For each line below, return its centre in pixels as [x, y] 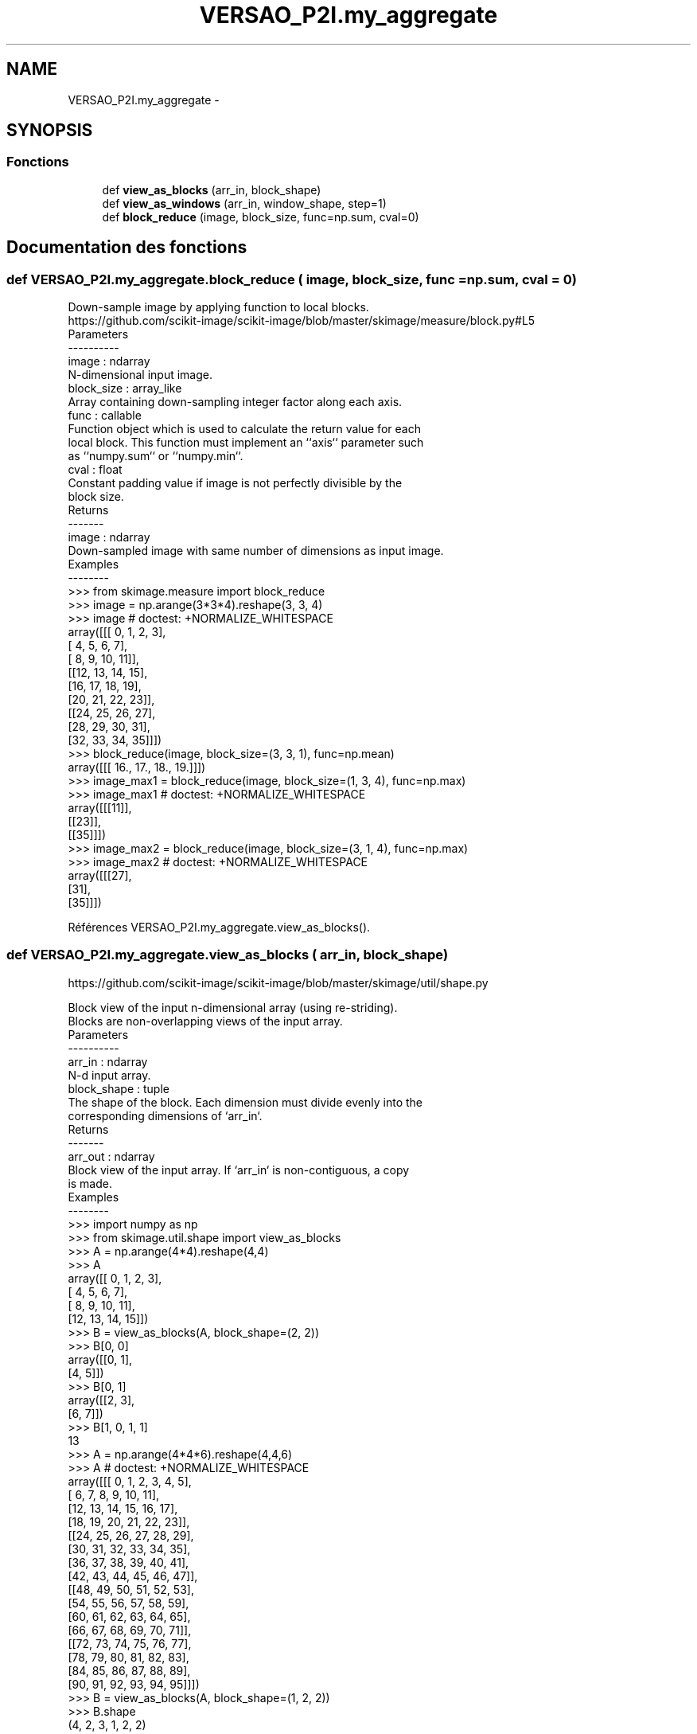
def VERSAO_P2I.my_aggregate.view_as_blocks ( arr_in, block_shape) [228, 955]
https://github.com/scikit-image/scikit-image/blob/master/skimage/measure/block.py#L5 [302, 321]
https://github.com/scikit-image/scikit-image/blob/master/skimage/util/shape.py [278, 982]
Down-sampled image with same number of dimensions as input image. [256, 551]
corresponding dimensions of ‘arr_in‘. [165, 1115]
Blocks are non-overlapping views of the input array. [205, 1021]
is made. [90, 1183]
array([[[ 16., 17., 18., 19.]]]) [137, 767]
